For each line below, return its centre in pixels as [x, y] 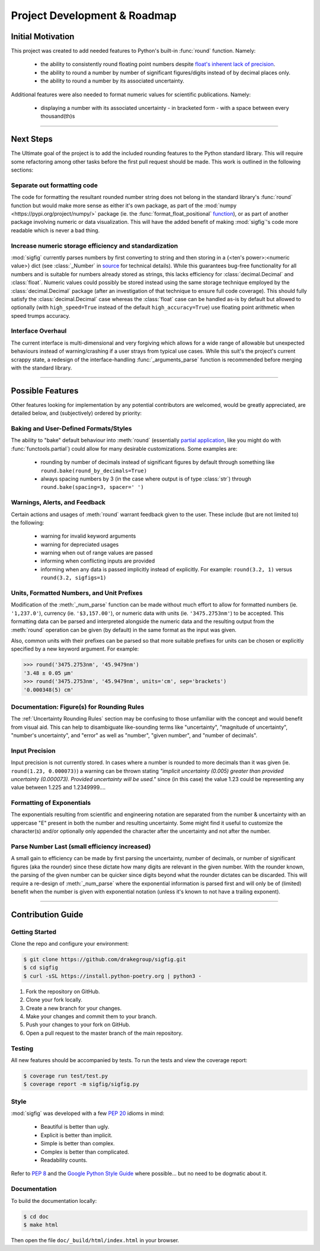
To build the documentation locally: [54, 1201]
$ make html [41, 1225]
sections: [22, 170]
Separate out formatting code [54, 185]
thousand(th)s [58, 116]
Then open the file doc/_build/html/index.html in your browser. [95, 1240]
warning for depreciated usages [80, 544]
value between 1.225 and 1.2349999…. [58, 788]
